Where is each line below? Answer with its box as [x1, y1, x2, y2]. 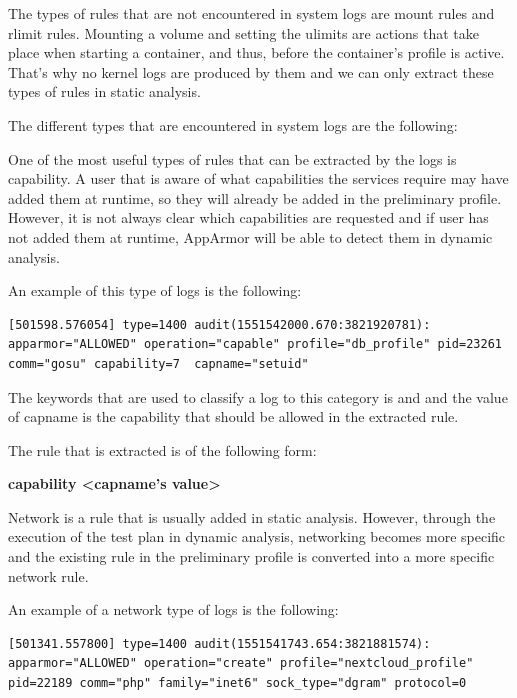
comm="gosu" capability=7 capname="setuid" [8, 356, 309, 371]
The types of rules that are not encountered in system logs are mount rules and [8, 3, 495, 23]
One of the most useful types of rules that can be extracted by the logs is [8, 148, 457, 169]
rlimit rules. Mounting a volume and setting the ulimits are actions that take [8, 22, 479, 43]
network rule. [8, 565, 89, 586]
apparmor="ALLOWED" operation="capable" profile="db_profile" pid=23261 [8, 337, 502, 352]
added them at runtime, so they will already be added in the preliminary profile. [8, 187, 502, 208]
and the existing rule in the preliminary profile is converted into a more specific [8, 546, 495, 567]
